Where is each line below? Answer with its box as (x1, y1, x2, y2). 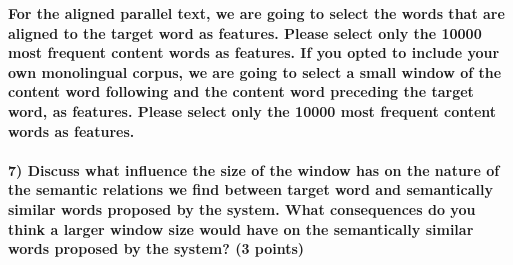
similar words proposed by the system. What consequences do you (8, 198, 476, 219)
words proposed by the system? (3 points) (8, 238, 305, 259)
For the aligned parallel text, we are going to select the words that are (8, 3, 505, 23)
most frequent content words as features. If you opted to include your (8, 42, 500, 63)
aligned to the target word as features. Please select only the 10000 (8, 22, 482, 43)
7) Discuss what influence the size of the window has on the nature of (8, 159, 500, 180)
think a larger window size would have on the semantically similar (8, 218, 474, 239)
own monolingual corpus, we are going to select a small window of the (8, 61, 502, 82)
